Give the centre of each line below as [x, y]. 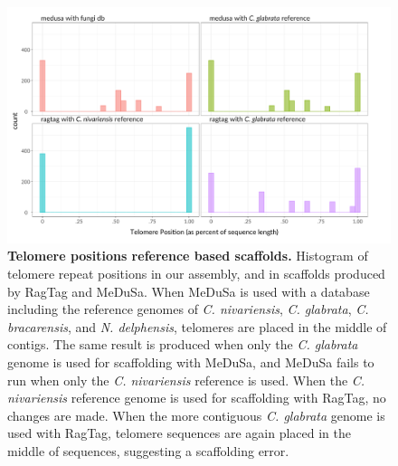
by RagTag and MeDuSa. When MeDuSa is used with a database [189, 291]
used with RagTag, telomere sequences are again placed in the [180, 433]
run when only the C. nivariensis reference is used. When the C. [186, 380]
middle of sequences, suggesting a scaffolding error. [148, 450]
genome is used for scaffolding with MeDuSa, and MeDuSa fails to [191, 362]
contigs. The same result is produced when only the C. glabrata [183, 344]
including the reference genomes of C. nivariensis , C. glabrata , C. [188, 309]
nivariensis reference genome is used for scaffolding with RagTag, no [197, 398]
